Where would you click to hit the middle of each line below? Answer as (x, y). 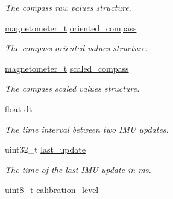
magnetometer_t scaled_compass (67, 68)
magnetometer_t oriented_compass (71, 27)
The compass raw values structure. (68, 7)
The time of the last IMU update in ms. (78, 169)
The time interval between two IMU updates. (87, 129)
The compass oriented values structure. (77, 48)
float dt (19, 108)
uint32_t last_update (45, 149)
